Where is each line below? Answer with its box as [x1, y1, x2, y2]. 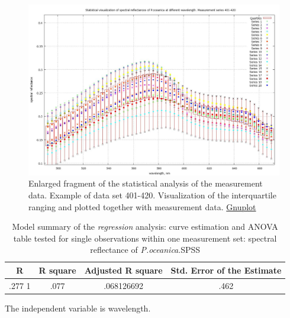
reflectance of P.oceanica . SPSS [90, 243, 201, 256]
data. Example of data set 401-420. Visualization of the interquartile [28, 188, 276, 201]
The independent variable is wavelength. [5, 301, 151, 314]
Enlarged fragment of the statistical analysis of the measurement [28, 177, 263, 189]
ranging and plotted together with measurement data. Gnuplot [28, 200, 256, 213]
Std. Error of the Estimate [170, 264, 282, 276]
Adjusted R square [84, 264, 163, 276]
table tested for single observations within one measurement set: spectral [13, 232, 277, 244]
